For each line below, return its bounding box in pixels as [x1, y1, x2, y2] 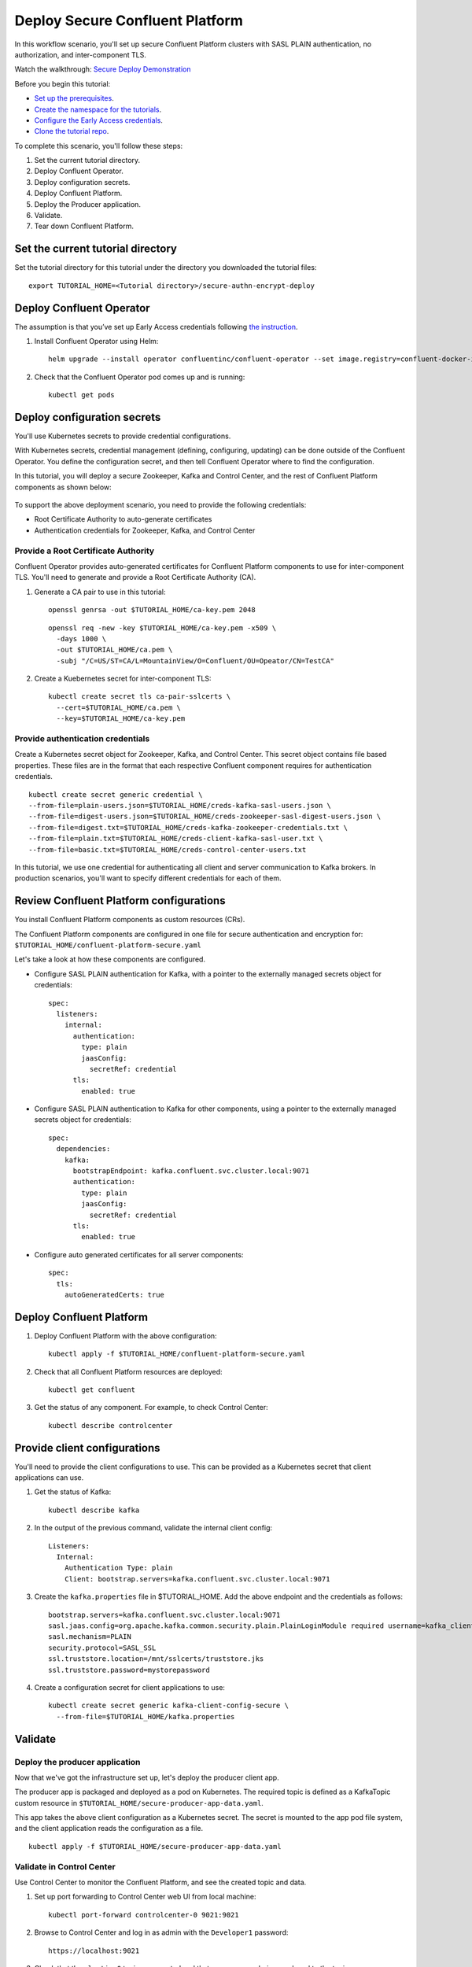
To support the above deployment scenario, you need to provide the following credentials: [14, 500, 307, 510]
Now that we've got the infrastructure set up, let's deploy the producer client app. [14, 1773, 279, 1782]
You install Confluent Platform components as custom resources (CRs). [14, 915, 245, 924]
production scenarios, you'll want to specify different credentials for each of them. [14, 873, 282, 883]
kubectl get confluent [48, 1386, 136, 1394]
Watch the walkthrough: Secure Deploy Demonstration [14, 65, 192, 74]
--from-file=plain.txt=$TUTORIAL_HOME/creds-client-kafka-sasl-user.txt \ [28, 834, 323, 843]
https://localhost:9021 [48, 1946, 140, 1955]
